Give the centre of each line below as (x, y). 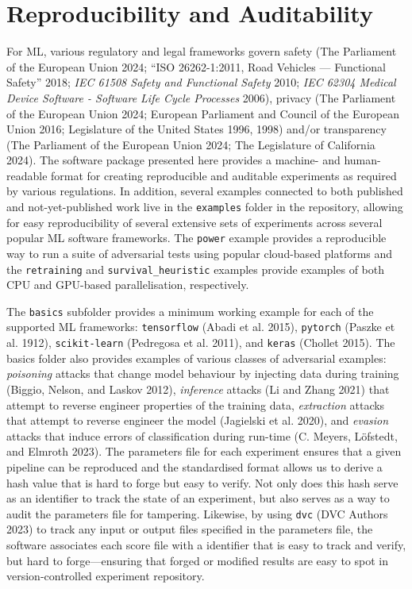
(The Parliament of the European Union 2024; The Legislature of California (191, 144)
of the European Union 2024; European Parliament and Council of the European (203, 113)
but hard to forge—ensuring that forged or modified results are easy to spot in (197, 560)
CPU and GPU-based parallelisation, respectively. (128, 285)
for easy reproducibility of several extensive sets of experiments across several (194, 222)
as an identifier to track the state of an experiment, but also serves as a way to (198, 498)
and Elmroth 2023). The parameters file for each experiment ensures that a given (204, 451)
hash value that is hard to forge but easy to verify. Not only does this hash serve (202, 482)
